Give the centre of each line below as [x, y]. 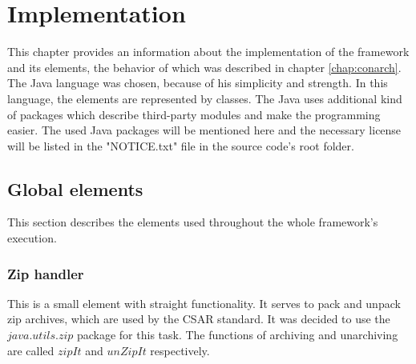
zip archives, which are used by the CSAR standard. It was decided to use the [199, 319]
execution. [32, 238]
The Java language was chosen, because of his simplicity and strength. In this [198, 83]
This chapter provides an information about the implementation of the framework [208, 52]
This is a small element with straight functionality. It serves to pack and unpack [204, 303]
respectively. [180, 350]
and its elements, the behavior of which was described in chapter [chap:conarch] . [204, 67]
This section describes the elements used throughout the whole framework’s [193, 222]
